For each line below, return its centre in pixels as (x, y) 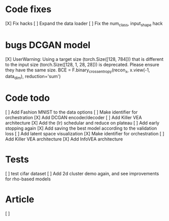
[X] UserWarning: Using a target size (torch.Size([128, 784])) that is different (84, 59)
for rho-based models (28, 179)
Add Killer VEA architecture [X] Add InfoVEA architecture (64, 139)
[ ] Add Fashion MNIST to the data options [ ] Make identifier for (71, 112)
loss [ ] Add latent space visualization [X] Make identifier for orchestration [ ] (85, 134)
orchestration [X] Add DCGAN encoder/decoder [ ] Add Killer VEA (74, 118)
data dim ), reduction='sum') (33, 77)
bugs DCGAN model (48, 45)
